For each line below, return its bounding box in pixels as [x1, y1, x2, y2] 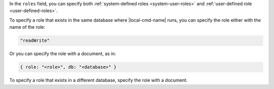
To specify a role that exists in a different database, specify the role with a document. [9, 77, 188, 83]
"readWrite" [20, 38, 50, 43]
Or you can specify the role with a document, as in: [9, 51, 116, 57]
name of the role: [9, 24, 45, 30]
